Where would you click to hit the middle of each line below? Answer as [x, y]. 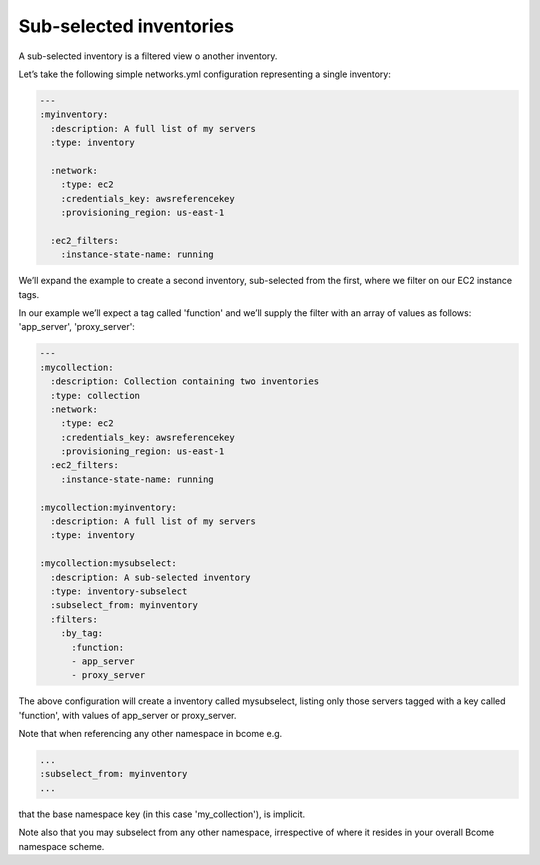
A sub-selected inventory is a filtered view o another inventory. [148, 56]
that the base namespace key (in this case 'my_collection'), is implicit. [162, 814]
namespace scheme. [61, 846]
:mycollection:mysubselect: [108, 563]
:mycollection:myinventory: [108, 507]
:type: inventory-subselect [119, 591]
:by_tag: [82, 633]
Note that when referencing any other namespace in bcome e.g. [150, 734]
